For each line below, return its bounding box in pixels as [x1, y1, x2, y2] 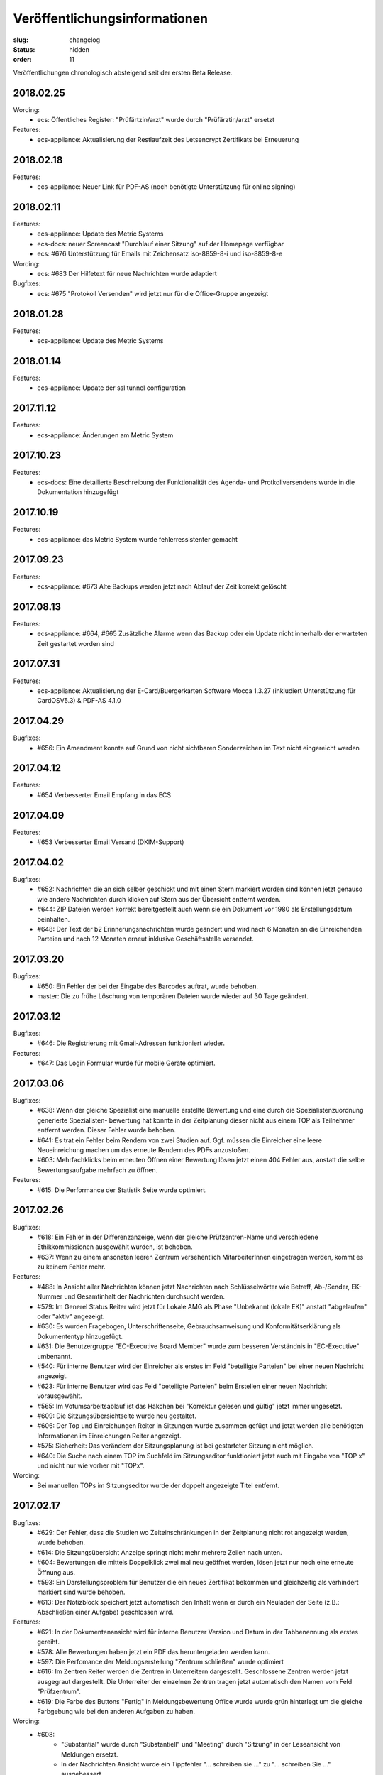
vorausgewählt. [37, 1392, 83, 1400]
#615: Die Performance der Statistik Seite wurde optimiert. [37, 1186, 207, 1194]
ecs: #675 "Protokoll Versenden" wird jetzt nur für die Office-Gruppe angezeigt [37, 289, 269, 297]
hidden [69, 45, 90, 53]
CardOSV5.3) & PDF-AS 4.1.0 [37, 697, 121, 705]
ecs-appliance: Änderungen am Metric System [37, 430, 174, 439]
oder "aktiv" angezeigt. [37, 1312, 105, 1321]
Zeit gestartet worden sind [37, 639, 115, 648]
